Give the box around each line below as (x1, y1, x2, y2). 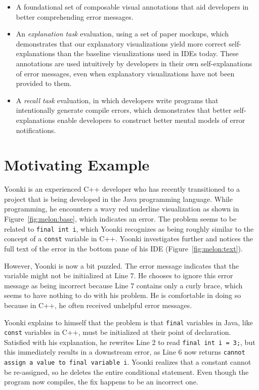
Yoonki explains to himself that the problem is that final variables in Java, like (4, 317, 253, 327)
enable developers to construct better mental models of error (57, 114, 245, 125)
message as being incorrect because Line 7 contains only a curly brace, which (4, 280, 243, 290)
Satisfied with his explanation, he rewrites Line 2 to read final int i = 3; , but (4, 336, 255, 347)
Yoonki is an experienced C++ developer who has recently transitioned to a (4, 184, 240, 194)
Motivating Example (4, 154, 150, 175)
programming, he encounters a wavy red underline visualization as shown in (4, 203, 239, 214)
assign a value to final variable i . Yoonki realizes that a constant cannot (4, 357, 251, 367)
